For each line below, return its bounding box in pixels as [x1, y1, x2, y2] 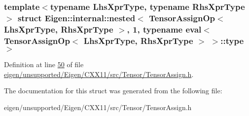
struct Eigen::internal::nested [17, 11, 136, 24]
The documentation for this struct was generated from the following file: [4, 85, 222, 96]
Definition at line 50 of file [4, 59, 84, 69]
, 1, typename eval [127, 23, 202, 35]
